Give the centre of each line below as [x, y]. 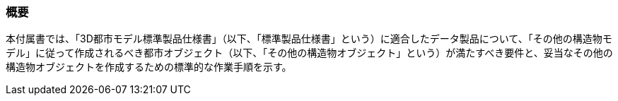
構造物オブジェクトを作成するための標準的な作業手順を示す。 [149, 67]
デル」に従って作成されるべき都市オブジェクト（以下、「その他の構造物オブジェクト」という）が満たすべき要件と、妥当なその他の [309, 53]
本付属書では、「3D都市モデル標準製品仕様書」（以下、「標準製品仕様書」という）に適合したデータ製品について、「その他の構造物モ [309, 39]
